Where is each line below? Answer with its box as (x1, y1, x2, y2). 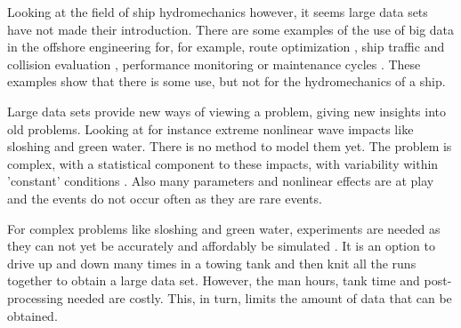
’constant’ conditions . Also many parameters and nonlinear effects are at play (7, 172, 434, 190)
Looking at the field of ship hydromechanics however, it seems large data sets (7, 3, 428, 20)
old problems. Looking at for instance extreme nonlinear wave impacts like (7, 119, 414, 138)
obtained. (7, 306, 58, 324)
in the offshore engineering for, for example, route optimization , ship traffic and (7, 37, 445, 56)
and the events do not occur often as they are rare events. (7, 188, 322, 207)
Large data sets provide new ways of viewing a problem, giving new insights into (7, 101, 447, 120)
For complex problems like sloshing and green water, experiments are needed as (7, 219, 441, 237)
